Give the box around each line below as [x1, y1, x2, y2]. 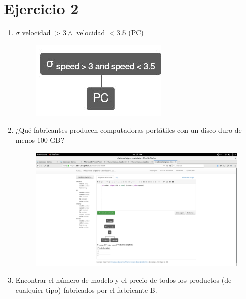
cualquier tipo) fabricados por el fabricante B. [15, 284, 157, 295]
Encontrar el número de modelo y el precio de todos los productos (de [15, 275, 232, 285]
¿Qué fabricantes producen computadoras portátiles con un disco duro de [15, 125, 242, 135]
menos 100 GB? [15, 134, 64, 145]
